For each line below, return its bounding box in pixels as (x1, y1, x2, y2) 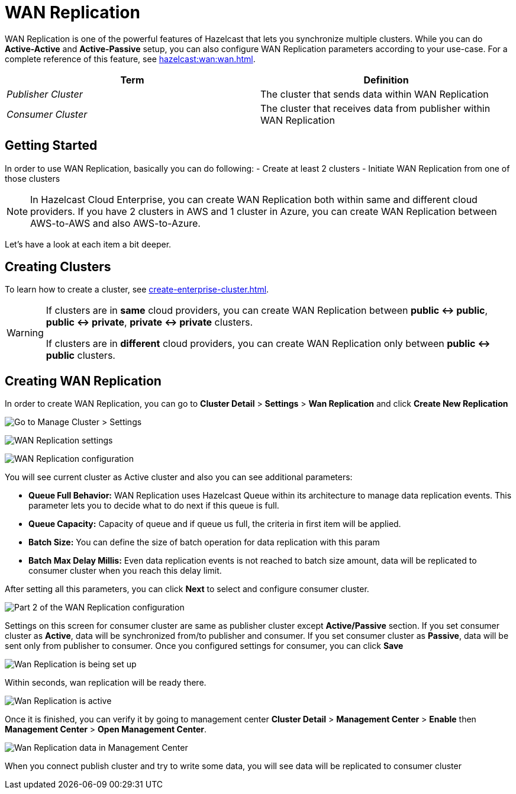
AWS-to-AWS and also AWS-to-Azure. (30, 217, 201, 229)
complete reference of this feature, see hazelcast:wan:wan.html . (5, 53, 256, 64)
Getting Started (5, 138, 98, 153)
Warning (7, 327, 44, 339)
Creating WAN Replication (5, 373, 162, 388)
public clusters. (46, 349, 115, 362)
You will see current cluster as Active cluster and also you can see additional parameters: (5, 472, 353, 483)
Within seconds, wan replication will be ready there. (5, 677, 207, 688)
